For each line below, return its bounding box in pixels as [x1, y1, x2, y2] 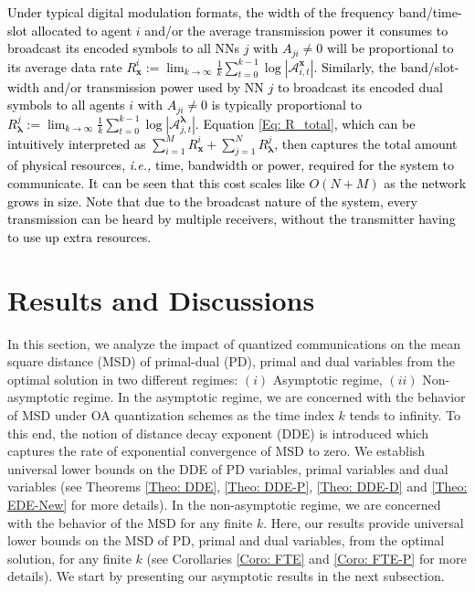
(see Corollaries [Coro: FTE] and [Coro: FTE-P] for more [146, 548, 467, 567]
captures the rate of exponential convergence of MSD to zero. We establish [7, 441, 426, 460]
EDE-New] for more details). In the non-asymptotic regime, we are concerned [7, 494, 441, 513]
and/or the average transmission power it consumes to [144, 20, 449, 39]
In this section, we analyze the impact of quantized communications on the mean [7, 333, 461, 353]
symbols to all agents [7, 95, 125, 114]
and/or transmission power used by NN [43, 77, 264, 96]
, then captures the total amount [274, 133, 458, 153]
